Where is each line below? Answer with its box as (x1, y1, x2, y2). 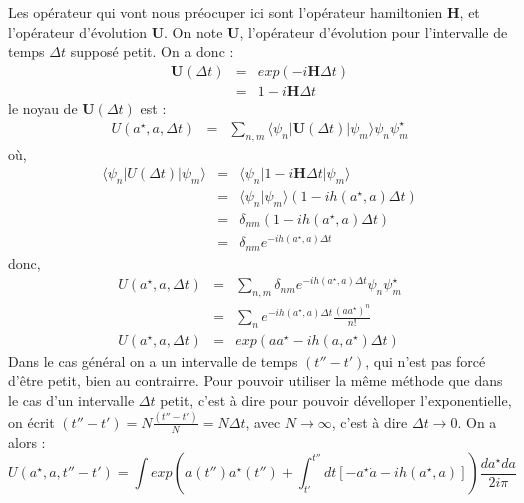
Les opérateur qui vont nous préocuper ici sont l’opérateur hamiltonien (8, 2, 443, 22)
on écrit (8, 411, 55, 432)
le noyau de (8, 97, 78, 118)
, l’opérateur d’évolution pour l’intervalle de (239, 21, 508, 42)
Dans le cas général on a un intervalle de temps (8, 350, 298, 371)
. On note (164, 21, 223, 42)
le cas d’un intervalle (8, 390, 135, 411)
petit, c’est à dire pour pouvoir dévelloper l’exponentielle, (160, 390, 512, 411)
